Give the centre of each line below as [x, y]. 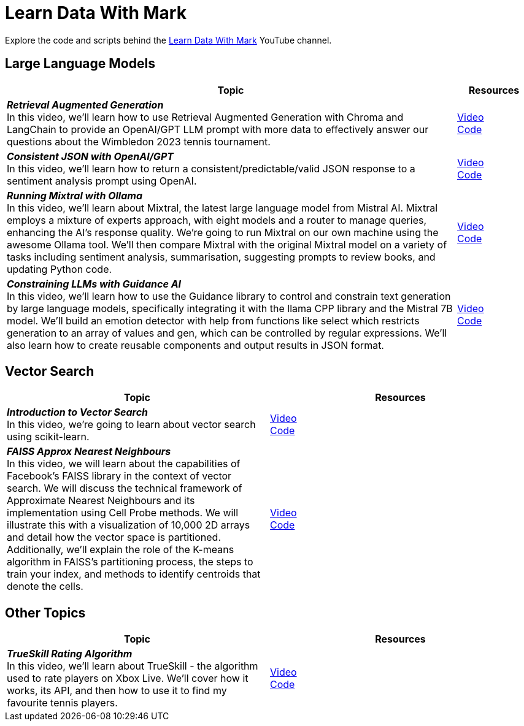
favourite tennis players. [62, 703]
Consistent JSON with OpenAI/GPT [90, 156]
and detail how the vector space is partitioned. [114, 537]
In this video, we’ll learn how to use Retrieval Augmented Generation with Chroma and [205, 117]
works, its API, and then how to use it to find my [117, 691]
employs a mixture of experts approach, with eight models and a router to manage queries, [217, 220]
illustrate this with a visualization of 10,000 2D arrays [129, 525]
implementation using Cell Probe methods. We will [123, 513]
